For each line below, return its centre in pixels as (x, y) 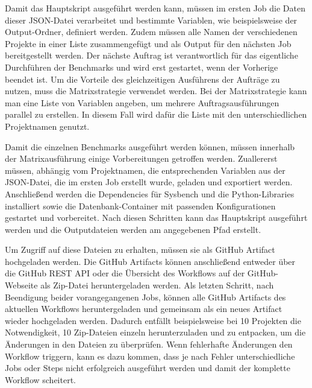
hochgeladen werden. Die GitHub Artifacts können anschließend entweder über (150, 261)
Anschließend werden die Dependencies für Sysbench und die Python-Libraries (150, 193)
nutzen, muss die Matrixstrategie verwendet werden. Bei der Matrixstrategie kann (156, 91)
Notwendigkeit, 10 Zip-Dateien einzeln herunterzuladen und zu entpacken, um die (155, 332)
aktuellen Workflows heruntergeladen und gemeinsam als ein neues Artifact (144, 309)
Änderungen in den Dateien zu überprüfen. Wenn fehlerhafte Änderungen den (149, 344)
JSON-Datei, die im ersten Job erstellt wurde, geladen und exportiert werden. (149, 182)
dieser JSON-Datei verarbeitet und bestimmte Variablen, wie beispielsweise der (151, 20)
